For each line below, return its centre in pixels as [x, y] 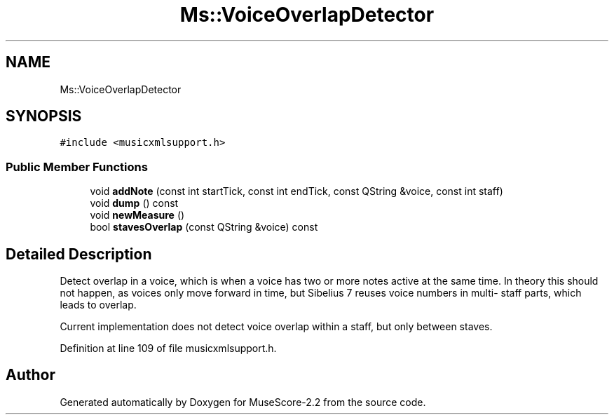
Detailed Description [79, 254]
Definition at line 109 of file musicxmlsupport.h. [168, 348]
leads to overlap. [98, 305]
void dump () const [134, 203]
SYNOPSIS [44, 116]
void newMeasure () [137, 215]
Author [30, 375]
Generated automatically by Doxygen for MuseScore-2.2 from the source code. [243, 402]
